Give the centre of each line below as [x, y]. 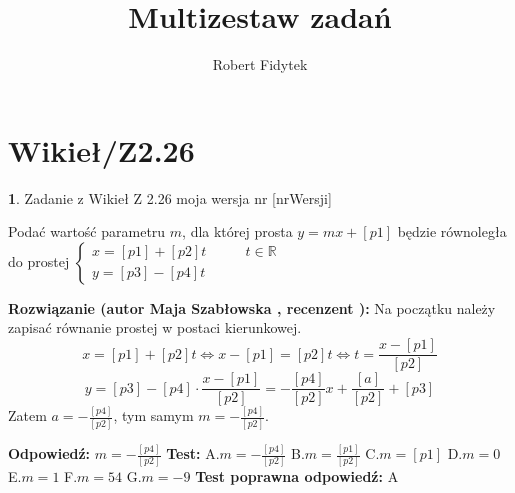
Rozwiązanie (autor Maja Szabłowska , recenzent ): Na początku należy [252, 307]
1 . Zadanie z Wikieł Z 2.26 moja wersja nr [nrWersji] [170, 197]
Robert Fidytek [260, 64]
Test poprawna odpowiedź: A [297, 476]
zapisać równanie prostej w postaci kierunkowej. [155, 327]
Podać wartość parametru [87, 231]
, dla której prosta [237, 231]
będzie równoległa [452, 231]
